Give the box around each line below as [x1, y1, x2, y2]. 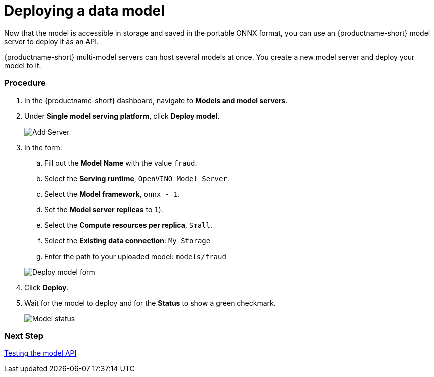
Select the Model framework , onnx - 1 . [44, 189, 180, 198]
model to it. [4, 61, 41, 70]
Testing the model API [4, 349, 77, 358]
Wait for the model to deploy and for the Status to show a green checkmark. [24, 298, 276, 307]
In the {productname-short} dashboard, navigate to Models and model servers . [24, 96, 288, 105]
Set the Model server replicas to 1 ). [44, 205, 163, 214]
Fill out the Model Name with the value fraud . [44, 158, 197, 167]
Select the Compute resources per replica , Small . [44, 220, 212, 229]
